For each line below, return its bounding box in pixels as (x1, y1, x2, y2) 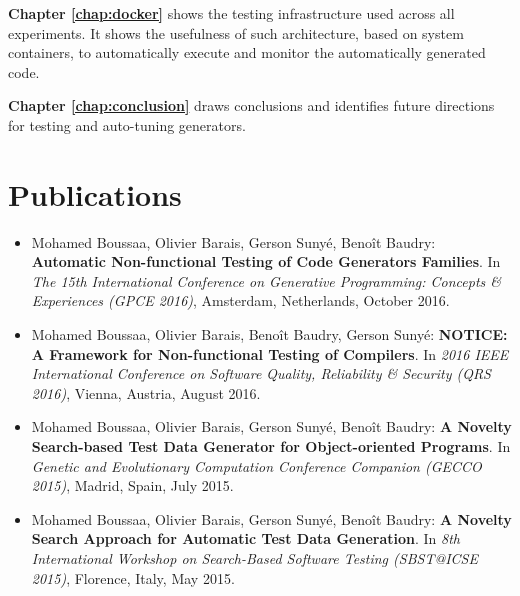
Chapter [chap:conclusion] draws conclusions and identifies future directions (8, 95, 495, 116)
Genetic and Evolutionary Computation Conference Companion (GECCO (31, 455, 482, 476)
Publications (8, 173, 182, 214)
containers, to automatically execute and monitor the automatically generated (8, 42, 486, 63)
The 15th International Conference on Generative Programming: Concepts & (31, 270, 502, 291)
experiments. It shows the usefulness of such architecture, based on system (8, 22, 464, 43)
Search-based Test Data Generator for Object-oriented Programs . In (31, 436, 511, 457)
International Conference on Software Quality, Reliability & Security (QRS (31, 363, 491, 384)
